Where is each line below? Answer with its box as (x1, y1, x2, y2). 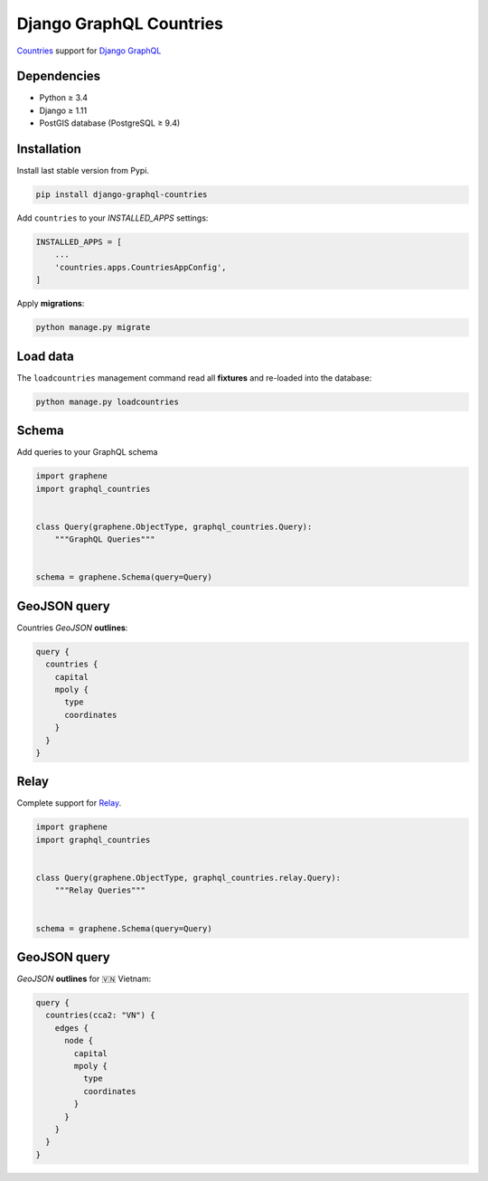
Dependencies (16, 69, 101, 84)
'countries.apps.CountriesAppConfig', (54, 262, 227, 272)
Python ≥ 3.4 (39, 92, 89, 103)
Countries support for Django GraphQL (16, 45, 162, 56)
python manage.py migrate (35, 322, 151, 333)
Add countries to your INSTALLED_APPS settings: (16, 213, 209, 223)
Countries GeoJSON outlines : (16, 622, 128, 633)
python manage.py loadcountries (35, 396, 180, 407)
